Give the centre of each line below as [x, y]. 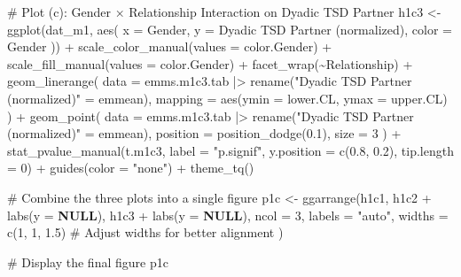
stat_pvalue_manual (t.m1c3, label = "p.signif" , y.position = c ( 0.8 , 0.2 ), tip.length [230, 150]
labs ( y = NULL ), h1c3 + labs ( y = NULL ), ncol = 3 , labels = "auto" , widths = [228, 215]
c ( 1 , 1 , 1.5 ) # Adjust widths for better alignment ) [145, 232]
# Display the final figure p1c [88, 262]
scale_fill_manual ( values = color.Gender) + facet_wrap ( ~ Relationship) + [210, 63]
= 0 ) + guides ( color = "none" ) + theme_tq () [131, 168]
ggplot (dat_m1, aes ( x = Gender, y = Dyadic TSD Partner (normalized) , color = [230, 29]
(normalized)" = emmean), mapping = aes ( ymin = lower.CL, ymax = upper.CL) [227, 98]
